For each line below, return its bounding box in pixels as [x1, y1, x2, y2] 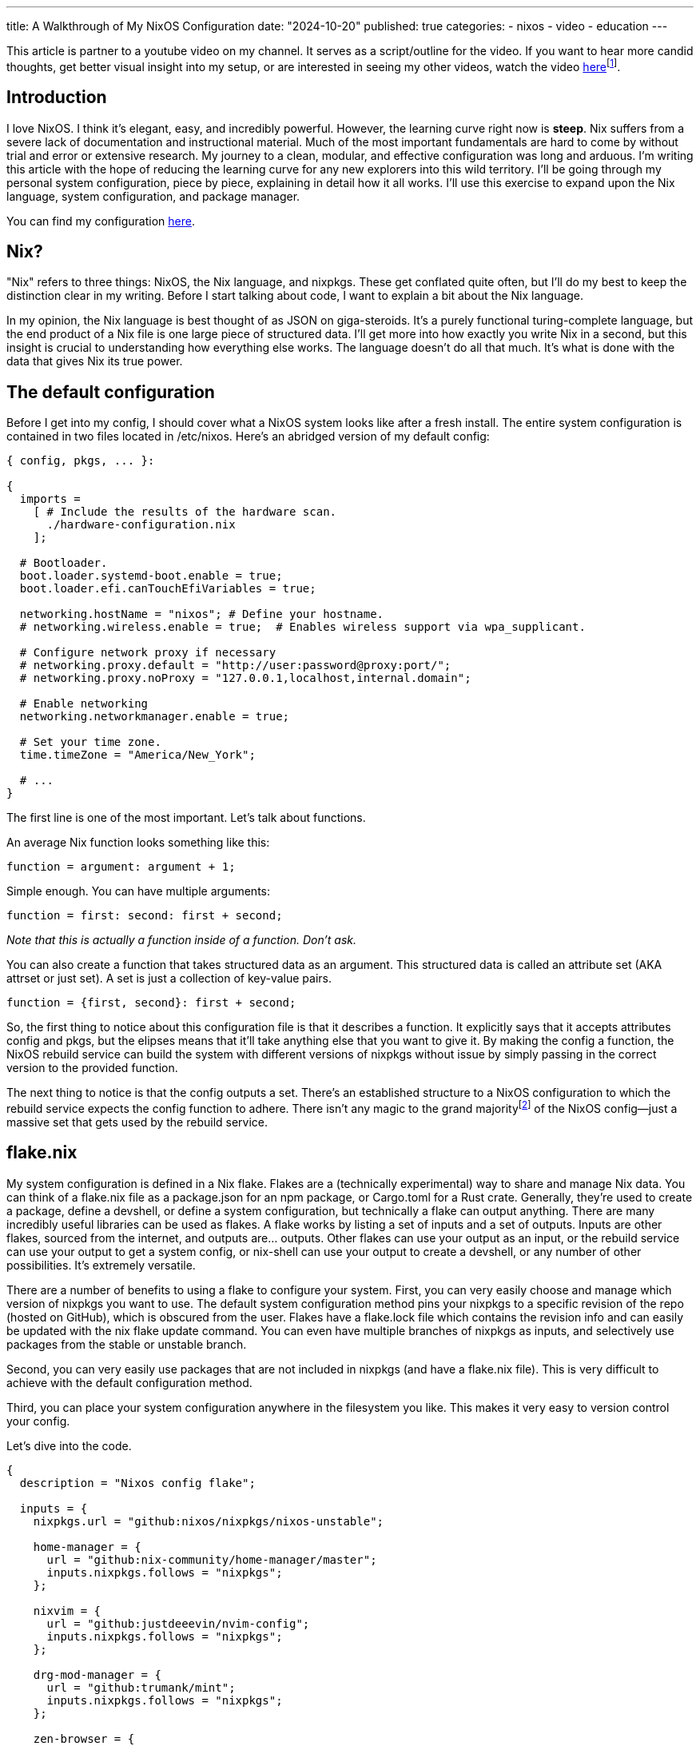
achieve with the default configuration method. [6, 1375, 253, 1389]
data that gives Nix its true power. [6, 354, 183, 369]
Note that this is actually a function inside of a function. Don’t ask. [6, 933, 357, 947]
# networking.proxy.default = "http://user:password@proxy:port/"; [19, 659, 451, 672]
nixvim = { [33, 1604, 101, 1617]
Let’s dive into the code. [6, 1438, 132, 1453]
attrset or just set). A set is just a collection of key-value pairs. [6, 971, 332, 986]
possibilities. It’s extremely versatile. [6, 1258, 196, 1272]
